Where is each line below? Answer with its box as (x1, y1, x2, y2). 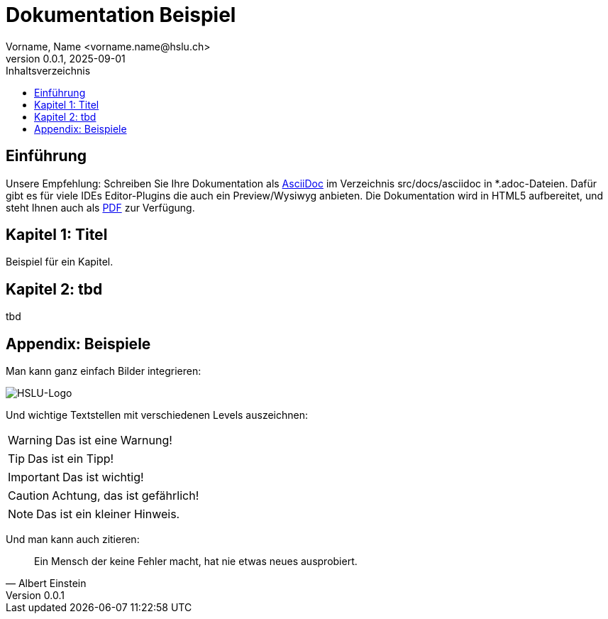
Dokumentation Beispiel (6, 3, 236, 27)
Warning (8, 433, 52, 448)
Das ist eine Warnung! (55, 433, 172, 448)
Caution (8, 488, 50, 503)
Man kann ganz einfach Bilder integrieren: (6, 365, 201, 378)
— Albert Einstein (6, 577, 87, 590)
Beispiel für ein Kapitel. (6, 256, 114, 268)
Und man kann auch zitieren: (6, 533, 140, 546)
